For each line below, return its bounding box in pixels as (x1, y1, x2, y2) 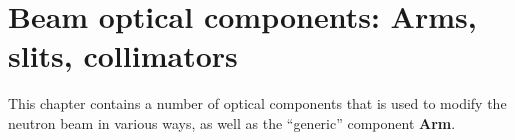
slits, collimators (8, 35, 238, 76)
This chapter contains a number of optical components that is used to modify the (8, 93, 507, 114)
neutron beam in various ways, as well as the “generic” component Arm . (8, 112, 456, 133)
